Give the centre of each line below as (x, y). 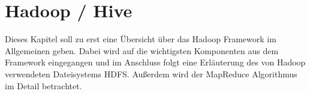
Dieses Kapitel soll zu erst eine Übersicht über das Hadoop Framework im (141, 39)
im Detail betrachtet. (43, 85)
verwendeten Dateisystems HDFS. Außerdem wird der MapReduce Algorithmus (151, 73)
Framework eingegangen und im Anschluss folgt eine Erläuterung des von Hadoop (155, 62)
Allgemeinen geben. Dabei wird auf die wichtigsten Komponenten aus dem (142, 50)
